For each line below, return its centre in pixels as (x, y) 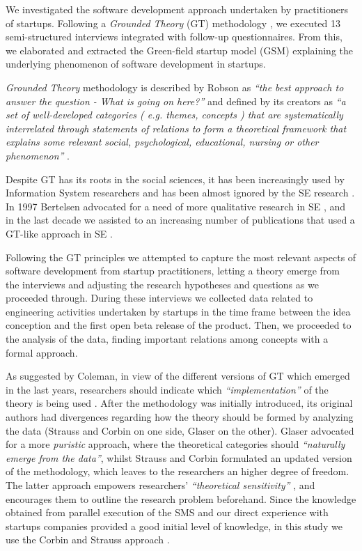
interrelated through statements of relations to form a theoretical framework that (176, 128)
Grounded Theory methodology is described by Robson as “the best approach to (175, 87)
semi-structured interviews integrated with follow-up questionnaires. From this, (174, 37)
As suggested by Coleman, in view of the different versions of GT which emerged (178, 376)
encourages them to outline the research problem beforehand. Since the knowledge (181, 498)
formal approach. (42, 352)
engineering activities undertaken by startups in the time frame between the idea (178, 311)
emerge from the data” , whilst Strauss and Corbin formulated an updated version (179, 457)
